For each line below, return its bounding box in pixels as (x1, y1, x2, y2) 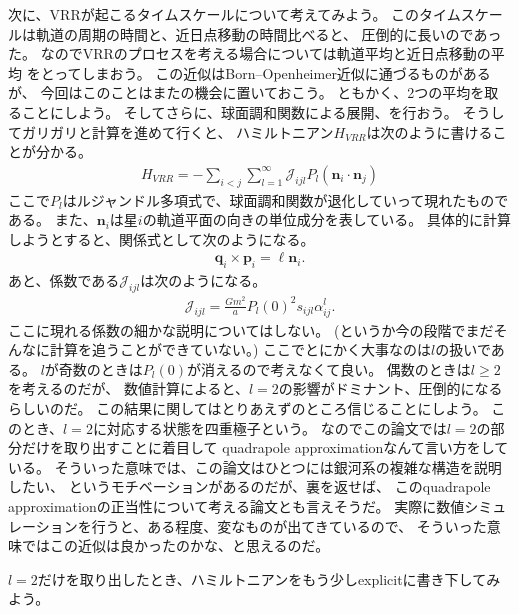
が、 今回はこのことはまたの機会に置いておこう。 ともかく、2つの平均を (8, 82, 485, 103)
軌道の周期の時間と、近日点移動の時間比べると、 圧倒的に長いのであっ (35, 23, 502, 44)
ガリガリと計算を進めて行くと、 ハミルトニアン (21, 121, 334, 142)
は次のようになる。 (140, 270, 267, 291)
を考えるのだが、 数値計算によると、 (8, 378, 249, 399)
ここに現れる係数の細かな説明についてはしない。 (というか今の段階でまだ (8, 319, 494, 340)
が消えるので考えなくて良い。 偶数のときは (187, 358, 471, 379)
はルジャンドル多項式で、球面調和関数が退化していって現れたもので (62, 189, 509, 210)
